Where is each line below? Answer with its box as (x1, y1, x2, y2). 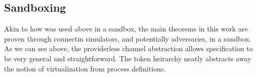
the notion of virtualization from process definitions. (4, 63, 166, 73)
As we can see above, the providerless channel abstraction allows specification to (4, 43, 253, 54)
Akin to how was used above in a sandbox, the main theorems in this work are (4, 23, 248, 34)
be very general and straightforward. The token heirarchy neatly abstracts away (4, 53, 251, 63)
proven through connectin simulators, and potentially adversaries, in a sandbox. (4, 33, 251, 44)
